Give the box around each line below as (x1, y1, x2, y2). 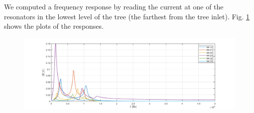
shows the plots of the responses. (4, 21, 104, 31)
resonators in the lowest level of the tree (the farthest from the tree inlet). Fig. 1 (4, 11, 250, 21)
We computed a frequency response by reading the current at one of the (4, 1, 224, 11)
